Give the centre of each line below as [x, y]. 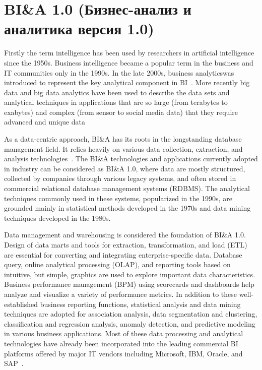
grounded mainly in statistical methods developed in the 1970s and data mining [127, 208]
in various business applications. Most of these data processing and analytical [124, 333]
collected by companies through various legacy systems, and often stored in [120, 178]
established [21, 304]
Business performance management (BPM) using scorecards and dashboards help [129, 284]
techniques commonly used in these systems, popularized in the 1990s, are [118, 198]
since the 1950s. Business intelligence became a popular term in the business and [129, 62]
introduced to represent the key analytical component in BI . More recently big [127, 82]
